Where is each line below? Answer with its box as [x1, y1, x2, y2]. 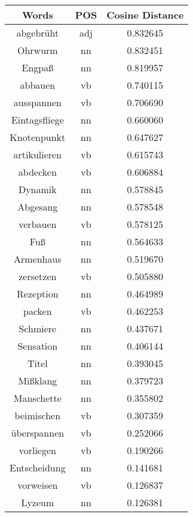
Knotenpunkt [10, 130, 66, 144]
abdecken [18, 165, 57, 179]
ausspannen [13, 95, 62, 109]
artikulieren [13, 148, 62, 161]
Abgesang [17, 200, 58, 214]
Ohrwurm [17, 43, 58, 57]
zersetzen [19, 269, 57, 283]
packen [23, 304, 52, 318]
